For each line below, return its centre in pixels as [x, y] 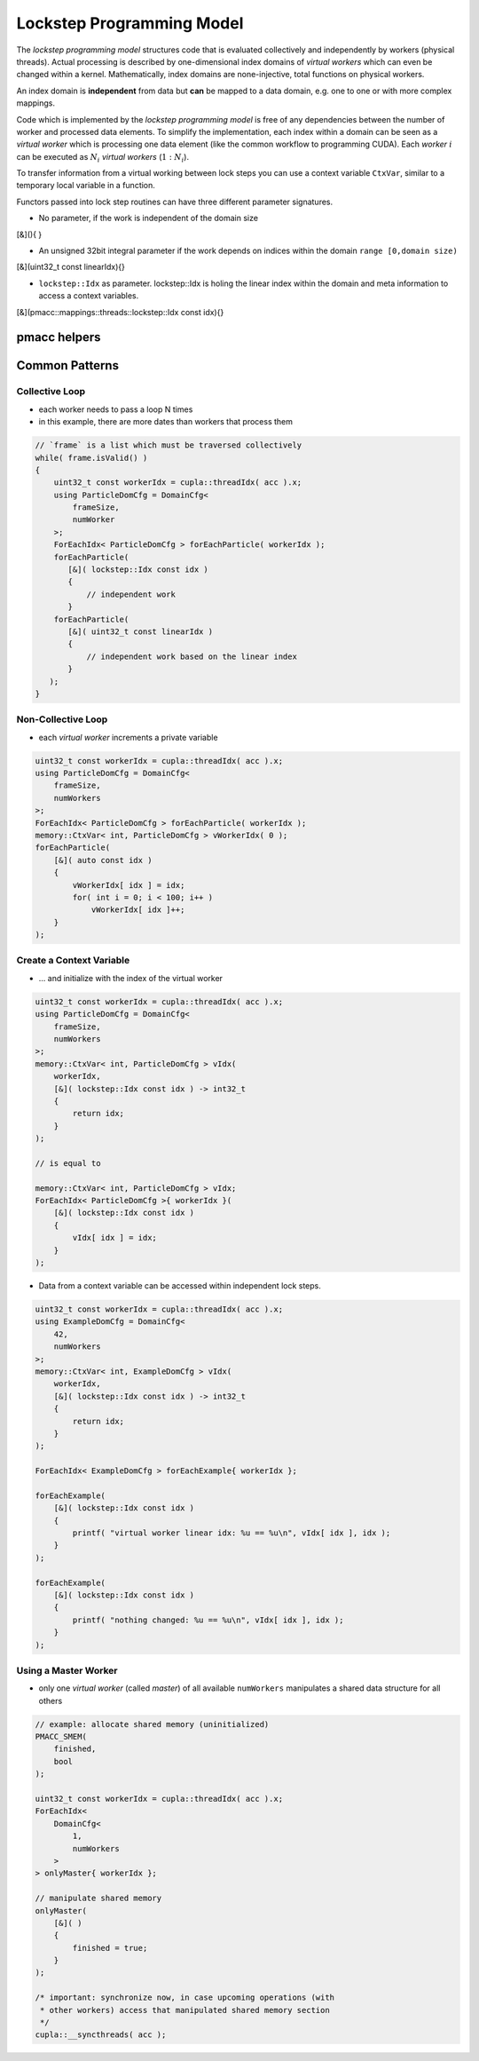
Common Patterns [68, 365]
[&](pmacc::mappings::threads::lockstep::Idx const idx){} [120, 312]
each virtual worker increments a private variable [128, 737]
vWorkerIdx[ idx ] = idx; [129, 885]
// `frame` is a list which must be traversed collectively [169, 445]
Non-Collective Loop [62, 719]
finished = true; [110, 1948]
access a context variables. [89, 296]
